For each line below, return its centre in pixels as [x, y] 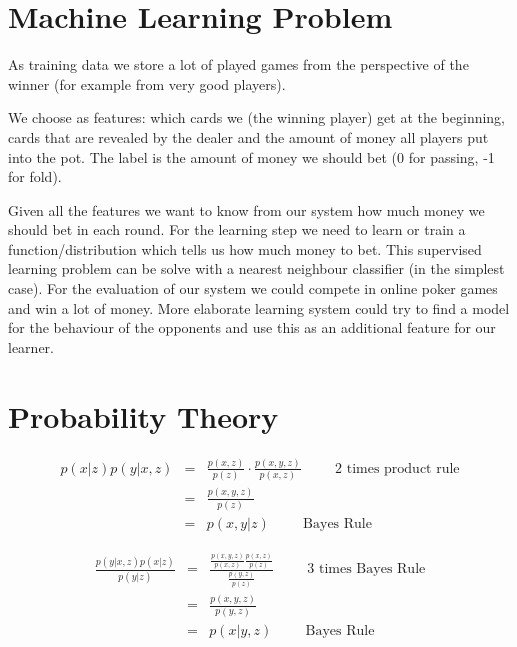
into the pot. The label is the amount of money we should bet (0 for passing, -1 [251, 156]
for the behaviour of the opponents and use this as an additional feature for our [252, 327]
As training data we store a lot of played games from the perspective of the [238, 64]
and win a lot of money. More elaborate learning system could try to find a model [259, 307]
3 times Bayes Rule [366, 569]
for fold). [35, 176]
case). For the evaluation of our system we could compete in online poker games [253, 288]
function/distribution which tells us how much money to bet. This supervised [245, 248]
